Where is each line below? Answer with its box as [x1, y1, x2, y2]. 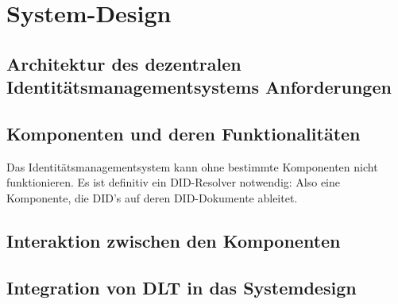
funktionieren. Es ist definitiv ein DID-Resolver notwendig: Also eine [6, 174, 341, 190]
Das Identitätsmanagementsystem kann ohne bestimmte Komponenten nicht [6, 158, 378, 175]
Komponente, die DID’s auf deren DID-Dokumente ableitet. [6, 189, 298, 206]
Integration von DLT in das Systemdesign [6, 275, 357, 299]
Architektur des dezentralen [6, 51, 242, 75]
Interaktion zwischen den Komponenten [6, 228, 341, 252]
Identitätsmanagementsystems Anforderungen [6, 75, 392, 99]
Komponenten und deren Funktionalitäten [6, 121, 361, 145]
